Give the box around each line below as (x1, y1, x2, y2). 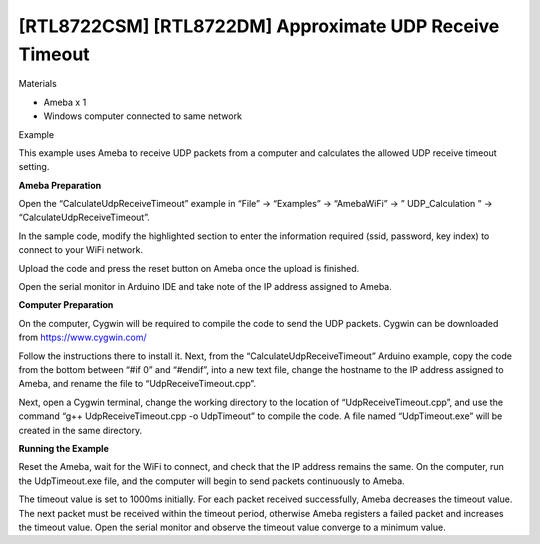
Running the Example (18, 442, 110, 454)
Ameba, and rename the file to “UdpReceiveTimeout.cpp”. (18, 378, 257, 390)
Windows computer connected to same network (43, 110, 242, 122)
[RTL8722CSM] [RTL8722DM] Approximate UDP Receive (18, 15, 500, 37)
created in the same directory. (18, 424, 143, 436)
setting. (18, 161, 50, 173)
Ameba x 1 (43, 96, 87, 108)
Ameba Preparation (18, 179, 102, 191)
